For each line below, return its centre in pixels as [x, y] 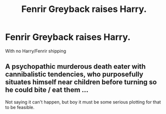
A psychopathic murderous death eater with [75, 66]
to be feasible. [20, 107]
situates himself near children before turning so [81, 82]
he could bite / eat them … [47, 90]
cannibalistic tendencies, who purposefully [74, 74]
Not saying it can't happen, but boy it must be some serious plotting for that [83, 102]
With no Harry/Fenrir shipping [36, 51]
